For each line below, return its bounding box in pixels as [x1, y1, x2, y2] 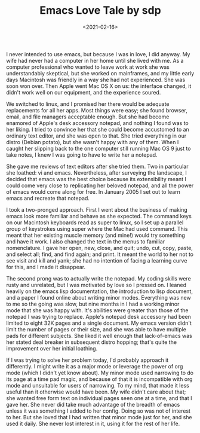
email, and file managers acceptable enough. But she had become [6, 113, 170, 120]
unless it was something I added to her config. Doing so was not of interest [6, 407, 191, 414]
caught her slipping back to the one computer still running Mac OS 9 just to [6, 145, 191, 152]
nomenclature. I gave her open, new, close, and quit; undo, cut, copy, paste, [6, 244, 193, 251]
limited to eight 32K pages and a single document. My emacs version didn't [6, 319, 192, 327]
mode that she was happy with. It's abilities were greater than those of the [6, 306, 189, 314]
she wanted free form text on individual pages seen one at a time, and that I [6, 394, 192, 401]
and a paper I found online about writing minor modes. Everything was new [6, 294, 191, 301]
